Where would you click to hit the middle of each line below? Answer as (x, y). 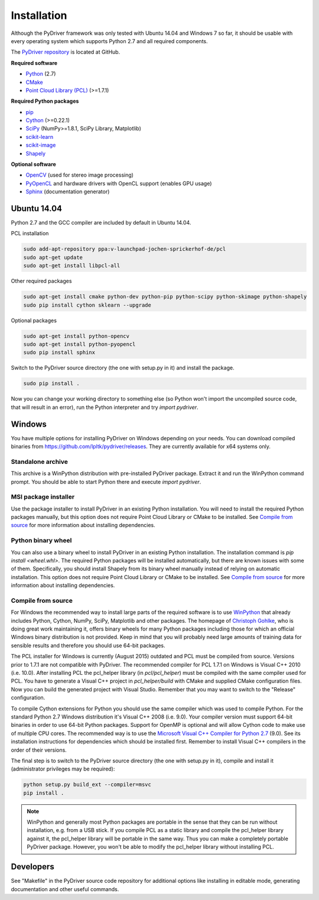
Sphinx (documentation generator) (68, 191)
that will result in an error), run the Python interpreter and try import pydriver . (105, 407)
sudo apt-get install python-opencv (77, 336)
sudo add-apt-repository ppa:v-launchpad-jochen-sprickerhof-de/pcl (125, 249)
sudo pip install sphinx (59, 352)
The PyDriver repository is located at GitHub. (66, 52)
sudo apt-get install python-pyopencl (79, 344)
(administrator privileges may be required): (63, 769)
